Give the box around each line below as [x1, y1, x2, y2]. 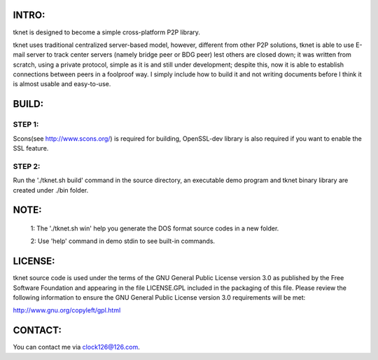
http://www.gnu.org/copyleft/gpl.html [13, 306, 121, 314]
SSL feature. [13, 144, 49, 153]
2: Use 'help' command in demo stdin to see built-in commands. [30, 237, 216, 245]
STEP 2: [13, 161, 41, 171]
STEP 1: [13, 120, 39, 130]
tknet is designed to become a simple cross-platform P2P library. [13, 28, 201, 36]
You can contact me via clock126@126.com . [13, 343, 140, 352]
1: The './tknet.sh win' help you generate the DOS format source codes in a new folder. [30, 224, 279, 233]
